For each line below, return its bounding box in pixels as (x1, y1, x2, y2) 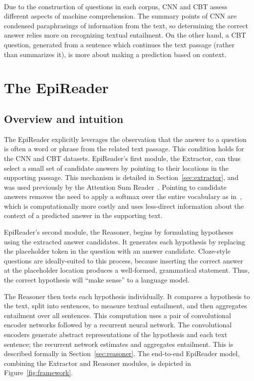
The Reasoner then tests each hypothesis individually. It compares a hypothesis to (4, 291, 250, 301)
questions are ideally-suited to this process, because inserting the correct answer (4, 255, 243, 265)
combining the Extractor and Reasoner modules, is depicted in (4, 358, 191, 368)
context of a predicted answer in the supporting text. (4, 210, 163, 221)
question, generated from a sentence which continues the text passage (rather (4, 39, 235, 49)
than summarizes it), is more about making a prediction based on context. (4, 49, 227, 59)
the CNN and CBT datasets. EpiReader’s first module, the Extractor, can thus (4, 153, 241, 163)
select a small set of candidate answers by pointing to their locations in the (4, 162, 229, 173)
